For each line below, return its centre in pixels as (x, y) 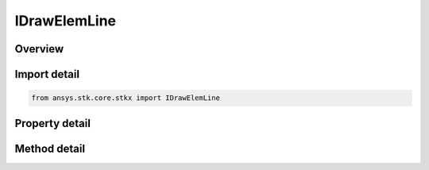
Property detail (53, 123)
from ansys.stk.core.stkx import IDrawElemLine (126, 98)
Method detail (50, 148)
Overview (39, 49)
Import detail (47, 74)
